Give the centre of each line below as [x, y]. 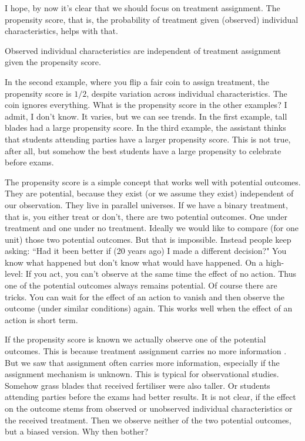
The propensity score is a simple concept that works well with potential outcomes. [153, 182]
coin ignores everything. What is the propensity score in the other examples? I [146, 105]
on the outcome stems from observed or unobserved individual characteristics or [149, 408]
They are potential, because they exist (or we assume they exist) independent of [149, 193]
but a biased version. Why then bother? [77, 431]
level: [14, 274]
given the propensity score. [53, 62]
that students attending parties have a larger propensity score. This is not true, [148, 139]
